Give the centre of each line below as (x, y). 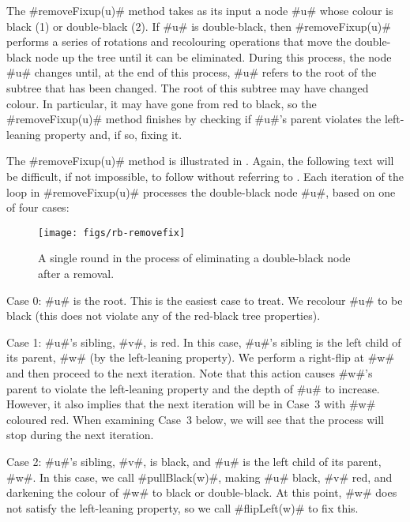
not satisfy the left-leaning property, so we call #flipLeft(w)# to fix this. (182, 507)
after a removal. (76, 273)
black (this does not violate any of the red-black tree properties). (164, 315)
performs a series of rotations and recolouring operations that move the (179, 41)
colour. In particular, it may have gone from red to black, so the (162, 103)
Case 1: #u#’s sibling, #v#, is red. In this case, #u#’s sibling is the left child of (204, 342)
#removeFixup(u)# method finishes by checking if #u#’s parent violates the (194, 119)
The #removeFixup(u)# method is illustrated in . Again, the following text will (200, 161)
